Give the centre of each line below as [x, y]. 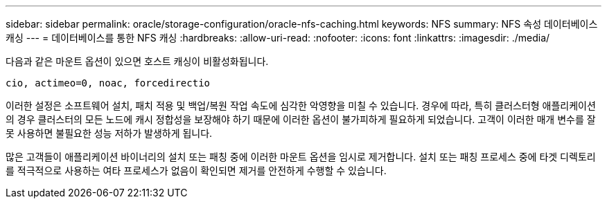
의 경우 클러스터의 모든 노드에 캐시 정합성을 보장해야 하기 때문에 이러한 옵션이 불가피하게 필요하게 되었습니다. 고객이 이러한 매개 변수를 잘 [301, 119]
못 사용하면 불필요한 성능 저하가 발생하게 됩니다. [109, 133]
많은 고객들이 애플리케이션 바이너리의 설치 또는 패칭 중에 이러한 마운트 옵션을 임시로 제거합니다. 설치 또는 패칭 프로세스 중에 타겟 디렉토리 [301, 157]
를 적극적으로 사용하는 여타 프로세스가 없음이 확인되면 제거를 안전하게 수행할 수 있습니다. [196, 170]
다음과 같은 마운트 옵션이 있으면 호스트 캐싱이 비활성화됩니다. [137, 61]
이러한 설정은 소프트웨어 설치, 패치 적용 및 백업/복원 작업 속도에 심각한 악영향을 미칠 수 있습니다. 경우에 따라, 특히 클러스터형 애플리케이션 [301, 105]
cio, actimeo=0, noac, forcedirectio [108, 83]
